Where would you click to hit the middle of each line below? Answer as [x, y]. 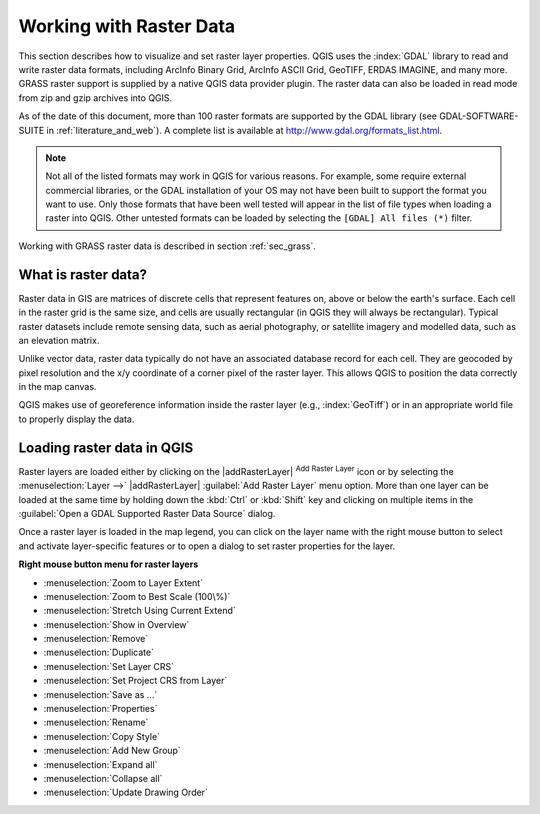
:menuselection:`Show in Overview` [116, 624]
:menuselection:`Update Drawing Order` [126, 792]
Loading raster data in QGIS [106, 447]
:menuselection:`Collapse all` [103, 778]
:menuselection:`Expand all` [100, 764]
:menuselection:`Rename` [96, 722]
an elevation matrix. [59, 340]
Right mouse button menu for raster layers [108, 564]
